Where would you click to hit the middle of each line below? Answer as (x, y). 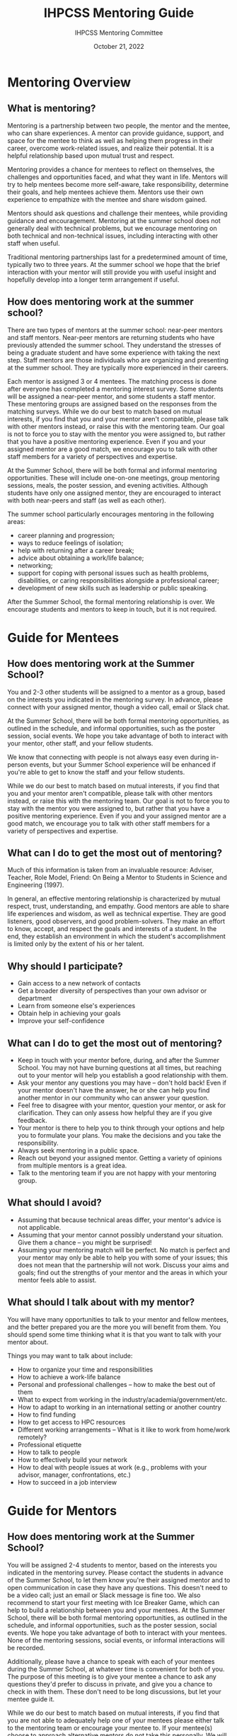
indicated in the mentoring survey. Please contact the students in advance (116, 1572)
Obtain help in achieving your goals (69, 1013)
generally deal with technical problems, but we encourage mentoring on (112, 228)
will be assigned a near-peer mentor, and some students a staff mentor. (111, 396)
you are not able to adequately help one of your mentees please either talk (116, 1720)
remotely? (32, 1437)
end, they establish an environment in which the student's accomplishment (117, 937)
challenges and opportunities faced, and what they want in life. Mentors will (117, 177)
